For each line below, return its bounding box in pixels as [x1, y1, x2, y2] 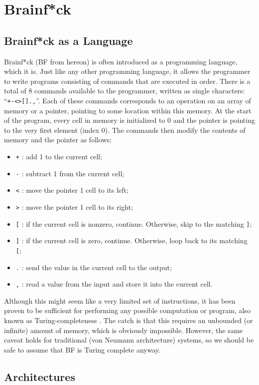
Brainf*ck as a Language [4, 32, 133, 48]
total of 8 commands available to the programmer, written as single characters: [4, 85, 245, 96]
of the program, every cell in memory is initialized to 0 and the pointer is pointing [4, 115, 255, 125]
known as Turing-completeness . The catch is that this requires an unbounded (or [4, 315, 253, 326]
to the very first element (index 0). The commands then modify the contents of [4, 124, 246, 135]
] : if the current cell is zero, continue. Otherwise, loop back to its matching [15, 235, 248, 246]
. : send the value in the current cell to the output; [15, 262, 172, 272]
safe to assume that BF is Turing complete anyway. [4, 344, 161, 355]
